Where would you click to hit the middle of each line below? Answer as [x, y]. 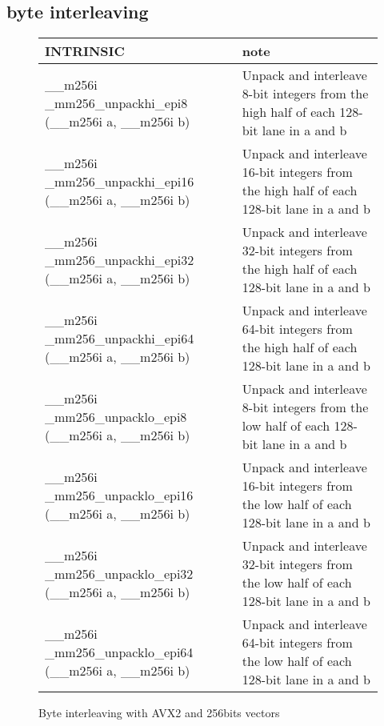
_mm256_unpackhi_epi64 [120, 338]
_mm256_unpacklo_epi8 [116, 416]
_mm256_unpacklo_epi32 [119, 573]
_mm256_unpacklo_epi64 [119, 652]
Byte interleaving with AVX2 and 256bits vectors [159, 713]
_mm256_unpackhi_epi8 [116, 102]
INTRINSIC [85, 51]
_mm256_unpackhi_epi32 [120, 259]
